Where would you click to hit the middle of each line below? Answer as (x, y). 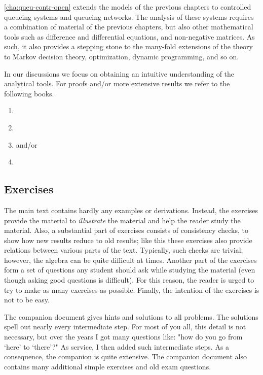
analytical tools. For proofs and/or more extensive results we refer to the (117, 83)
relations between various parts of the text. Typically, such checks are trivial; (124, 250)
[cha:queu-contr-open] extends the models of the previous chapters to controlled (128, 7)
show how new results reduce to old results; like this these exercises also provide (128, 240)
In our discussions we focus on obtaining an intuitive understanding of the (119, 73)
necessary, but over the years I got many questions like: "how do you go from (123, 337)
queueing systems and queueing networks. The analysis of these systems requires (129, 16)
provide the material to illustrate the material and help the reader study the (122, 220)
